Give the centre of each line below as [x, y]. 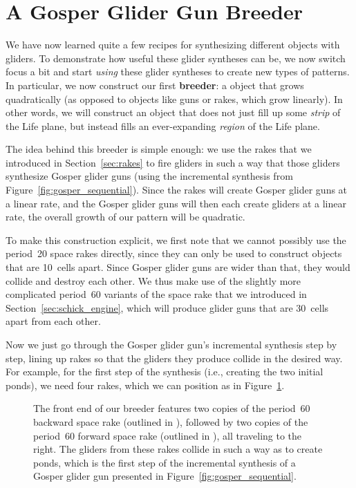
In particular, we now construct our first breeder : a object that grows [155, 85]
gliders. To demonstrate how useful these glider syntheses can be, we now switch [176, 58]
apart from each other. [53, 321]
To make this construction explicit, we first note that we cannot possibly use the [176, 240]
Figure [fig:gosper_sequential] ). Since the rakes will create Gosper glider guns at [177, 190]
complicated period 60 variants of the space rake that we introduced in [156, 294]
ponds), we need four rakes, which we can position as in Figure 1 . [145, 385]
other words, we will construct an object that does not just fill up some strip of [173, 112]
